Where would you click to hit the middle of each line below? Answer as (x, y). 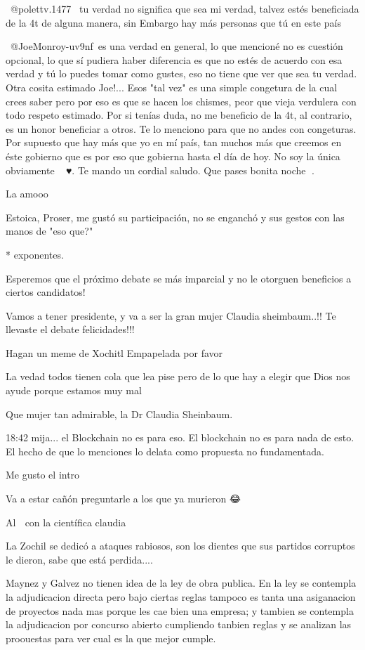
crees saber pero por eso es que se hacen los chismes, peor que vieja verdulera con (181, 101)
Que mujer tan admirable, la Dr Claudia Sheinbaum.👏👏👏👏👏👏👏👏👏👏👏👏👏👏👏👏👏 (142, 414)
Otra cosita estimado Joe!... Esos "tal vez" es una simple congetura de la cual (172, 87)
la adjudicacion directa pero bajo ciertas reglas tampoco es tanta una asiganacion (181, 597)
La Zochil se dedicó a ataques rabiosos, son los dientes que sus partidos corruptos (180, 546)
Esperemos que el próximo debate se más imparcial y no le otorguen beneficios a (179, 278)
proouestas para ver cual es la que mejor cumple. (111, 638)
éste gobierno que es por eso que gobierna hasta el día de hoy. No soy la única (173, 156)
